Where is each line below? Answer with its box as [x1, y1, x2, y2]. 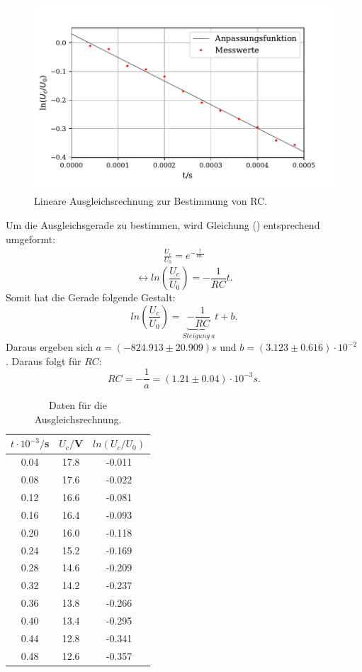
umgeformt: [6, 231, 56, 246]
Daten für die [49, 398, 107, 413]
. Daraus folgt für [6, 353, 81, 368]
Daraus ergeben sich [6, 340, 93, 354]
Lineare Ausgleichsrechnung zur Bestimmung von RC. [34, 194, 268, 208]
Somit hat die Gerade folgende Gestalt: [6, 290, 176, 305]
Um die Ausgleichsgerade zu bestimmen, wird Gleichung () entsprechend [6, 218, 320, 232]
